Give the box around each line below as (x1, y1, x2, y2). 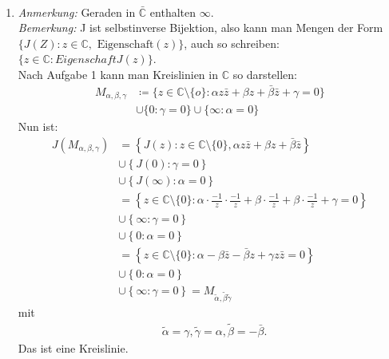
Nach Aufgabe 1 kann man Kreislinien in (18, 65, 218, 82)
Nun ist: (18, 118, 58, 135)
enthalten (149, 3, 196, 20)
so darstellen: (232, 65, 297, 82)
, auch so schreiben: (184, 34, 280, 51)
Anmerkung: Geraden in (18, 3, 136, 20)
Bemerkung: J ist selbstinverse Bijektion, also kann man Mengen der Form (18, 19, 383, 36)
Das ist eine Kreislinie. (18, 339, 129, 356)
